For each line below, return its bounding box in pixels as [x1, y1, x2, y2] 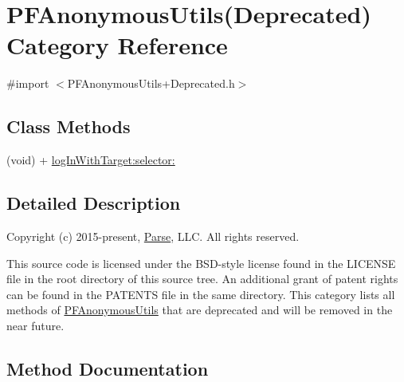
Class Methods [6, 114, 131, 139]
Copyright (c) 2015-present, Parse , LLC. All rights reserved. [6, 227, 300, 244]
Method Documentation [6, 356, 209, 380]
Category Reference [6, 29, 228, 61]
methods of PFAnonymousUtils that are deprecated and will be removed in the [6, 301, 393, 318]
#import [6, 75, 49, 92]
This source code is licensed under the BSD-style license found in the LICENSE [6, 254, 396, 271]
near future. [6, 317, 65, 333]
